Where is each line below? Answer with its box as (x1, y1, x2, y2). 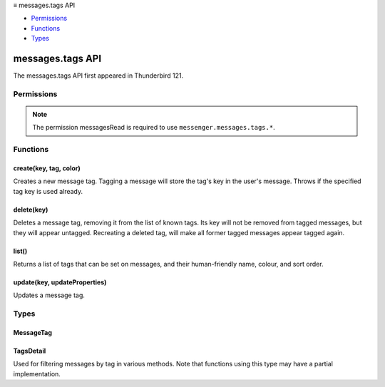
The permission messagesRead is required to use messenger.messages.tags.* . (32, 123, 275, 132)
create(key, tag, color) (13, 164, 81, 172)
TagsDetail (13, 346, 46, 355)
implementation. (13, 369, 61, 378)
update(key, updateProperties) (13, 278, 107, 287)
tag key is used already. (13, 187, 83, 195)
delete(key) (13, 205, 48, 214)
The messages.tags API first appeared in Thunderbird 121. (13, 71, 184, 80)
